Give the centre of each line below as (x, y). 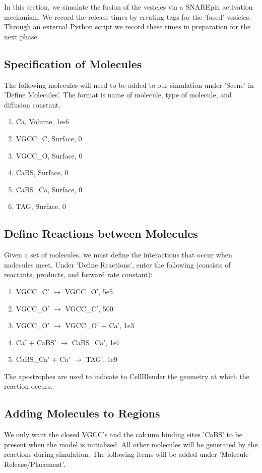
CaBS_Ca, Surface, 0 (49, 189)
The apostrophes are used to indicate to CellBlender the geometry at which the (127, 376)
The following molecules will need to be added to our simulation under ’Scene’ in (129, 85)
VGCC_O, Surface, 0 (49, 155)
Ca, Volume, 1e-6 (42, 121)
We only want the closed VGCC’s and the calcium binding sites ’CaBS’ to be (123, 434)
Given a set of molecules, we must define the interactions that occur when (118, 255)
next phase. (22, 36)
